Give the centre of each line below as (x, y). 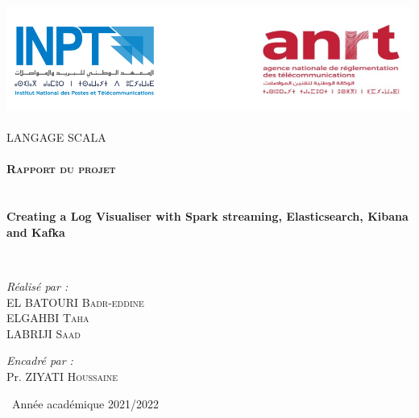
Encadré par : (40, 360)
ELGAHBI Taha (48, 318)
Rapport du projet (61, 169)
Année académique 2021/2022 (85, 403)
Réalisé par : (37, 286)
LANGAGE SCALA (56, 137)
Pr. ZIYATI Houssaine (62, 376)
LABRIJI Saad (44, 333)
